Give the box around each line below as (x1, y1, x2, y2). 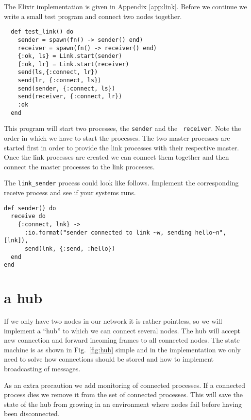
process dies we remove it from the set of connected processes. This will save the (4, 389, 243, 400)
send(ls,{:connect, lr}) (17, 69, 98, 76)
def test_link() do (11, 28, 74, 36)
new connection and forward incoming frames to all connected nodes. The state (4, 335, 240, 345)
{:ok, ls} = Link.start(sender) (17, 53, 122, 60)
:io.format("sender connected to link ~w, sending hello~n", (24, 229, 227, 236)
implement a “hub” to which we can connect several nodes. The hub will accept (4, 325, 241, 335)
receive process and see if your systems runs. (4, 187, 136, 198)
